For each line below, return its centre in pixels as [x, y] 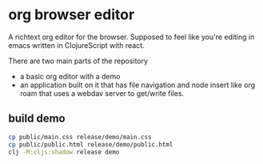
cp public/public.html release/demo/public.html [91, 144]
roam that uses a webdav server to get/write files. [102, 93]
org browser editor [72, 15]
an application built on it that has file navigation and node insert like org [137, 85]
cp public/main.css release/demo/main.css [80, 137]
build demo [37, 119]
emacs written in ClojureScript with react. [77, 45]
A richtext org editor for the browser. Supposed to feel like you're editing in [131, 37]
